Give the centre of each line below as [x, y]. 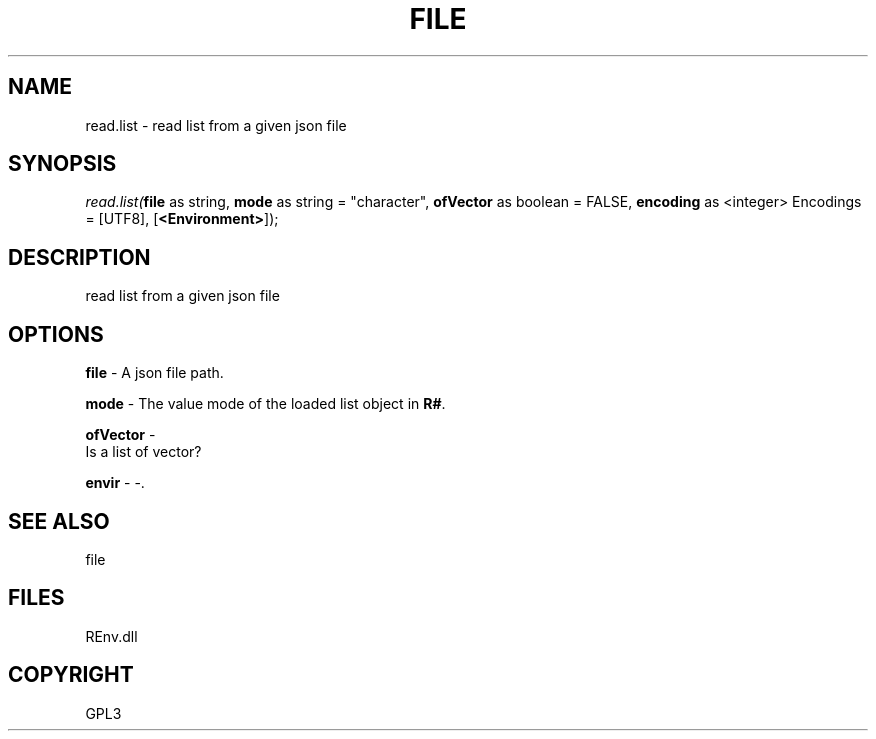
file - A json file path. [154, 373]
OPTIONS [56, 334]
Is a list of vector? [143, 452]
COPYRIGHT [71, 675]
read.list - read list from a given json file [216, 125]
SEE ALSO [59, 521]
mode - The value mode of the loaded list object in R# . [265, 404]
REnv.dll [111, 636]
